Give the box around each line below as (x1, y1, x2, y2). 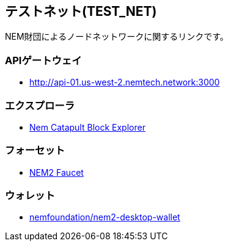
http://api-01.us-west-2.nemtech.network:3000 (29, 77, 220, 88)
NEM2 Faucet (29, 167, 84, 178)
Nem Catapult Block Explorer (29, 121, 145, 132)
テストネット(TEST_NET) (5, 4, 157, 19)
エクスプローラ (5, 99, 75, 112)
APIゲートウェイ (5, 54, 82, 67)
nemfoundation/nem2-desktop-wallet (29, 212, 180, 223)
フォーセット (5, 144, 65, 157)
